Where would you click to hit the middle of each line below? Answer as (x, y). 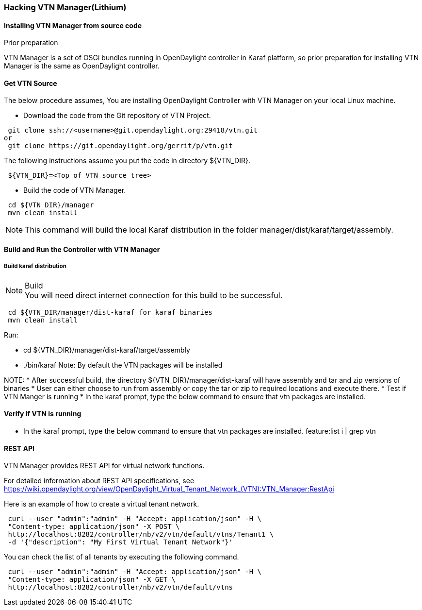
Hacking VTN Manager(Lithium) (65, 7)
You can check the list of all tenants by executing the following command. (122, 557)
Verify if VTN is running (43, 414)
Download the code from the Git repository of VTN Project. (117, 116)
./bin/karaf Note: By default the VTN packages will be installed (123, 365)
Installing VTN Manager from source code (73, 25)
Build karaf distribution (35, 266)
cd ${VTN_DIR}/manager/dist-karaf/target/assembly (107, 350)
